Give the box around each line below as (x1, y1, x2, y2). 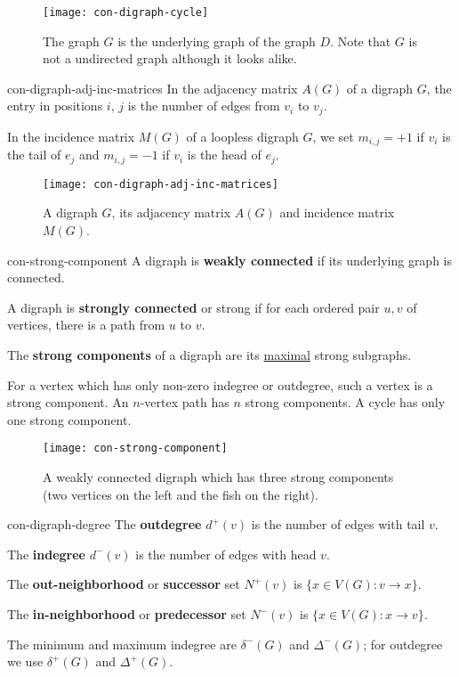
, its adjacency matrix (111, 203, 231, 222)
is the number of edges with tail (251, 515, 425, 534)
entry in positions (7, 96, 103, 115)
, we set (312, 126, 354, 145)
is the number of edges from (127, 96, 280, 115)
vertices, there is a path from (7, 315, 165, 334)
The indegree (7, 544, 85, 563)
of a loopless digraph (186, 126, 299, 145)
